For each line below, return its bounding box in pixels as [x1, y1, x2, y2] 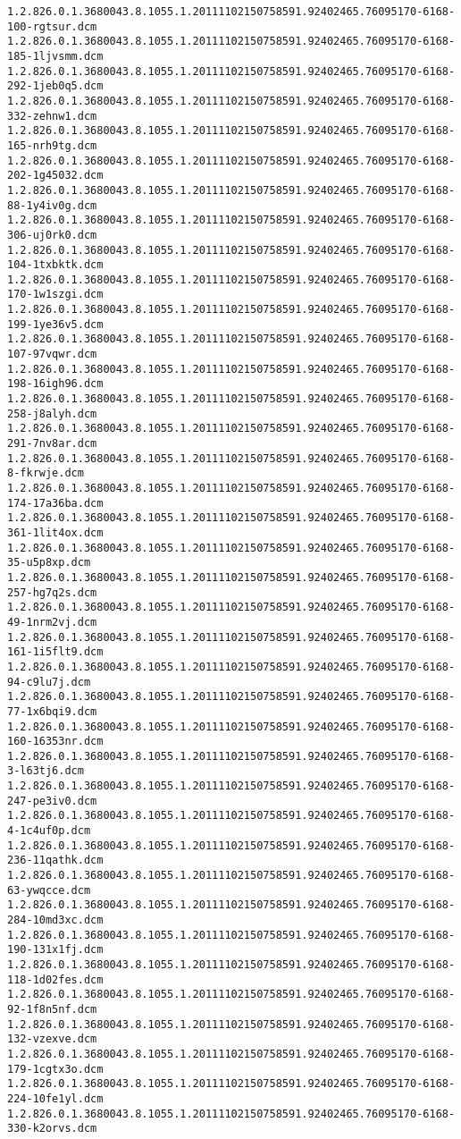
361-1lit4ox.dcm [7, 526, 104, 539]
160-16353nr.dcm [7, 735, 104, 748]
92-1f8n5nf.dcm [7, 1002, 97, 1016]
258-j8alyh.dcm [7, 407, 97, 420]
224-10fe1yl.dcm [7, 1092, 104, 1105]
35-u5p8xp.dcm [7, 556, 91, 569]
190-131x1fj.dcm [7, 943, 104, 957]
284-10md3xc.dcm [7, 914, 104, 927]
